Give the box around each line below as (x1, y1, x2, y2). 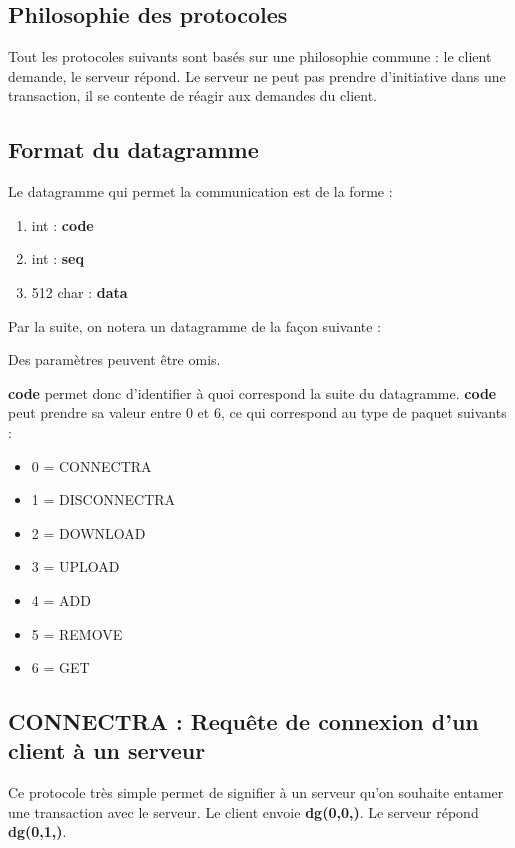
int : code (31, 214, 94, 235)
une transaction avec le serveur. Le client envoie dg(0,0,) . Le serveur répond (8, 801, 479, 822)
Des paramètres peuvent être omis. (8, 349, 221, 370)
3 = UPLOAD (31, 556, 120, 577)
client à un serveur (8, 735, 206, 766)
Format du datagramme (8, 134, 259, 165)
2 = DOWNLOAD (31, 522, 146, 543)
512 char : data (31, 281, 128, 302)
